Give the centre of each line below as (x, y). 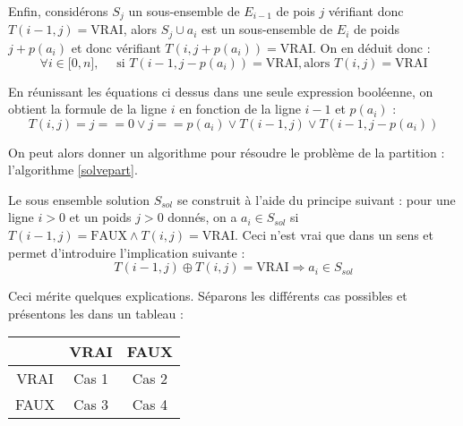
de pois (296, 11)
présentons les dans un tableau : (96, 313)
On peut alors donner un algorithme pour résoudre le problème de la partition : (227, 152)
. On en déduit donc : (372, 47)
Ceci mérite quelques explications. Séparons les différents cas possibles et (208, 296)
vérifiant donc (366, 11)
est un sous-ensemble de (267, 29)
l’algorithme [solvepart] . (73, 170)
